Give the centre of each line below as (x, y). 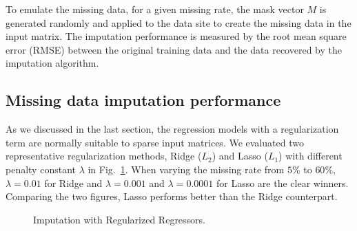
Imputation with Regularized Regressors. (120, 219)
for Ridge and (73, 183)
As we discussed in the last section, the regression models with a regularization (172, 129)
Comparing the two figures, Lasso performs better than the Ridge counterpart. (172, 196)
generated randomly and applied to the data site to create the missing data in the (178, 22)
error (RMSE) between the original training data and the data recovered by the (174, 49)
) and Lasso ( (240, 156)
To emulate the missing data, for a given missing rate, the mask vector (155, 9)
